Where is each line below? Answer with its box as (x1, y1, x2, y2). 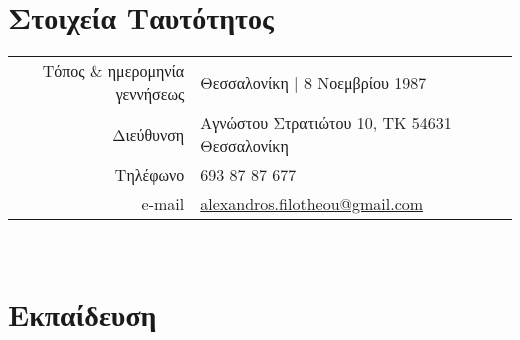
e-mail (141, 192, 185, 216)
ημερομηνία (107, 59, 185, 83)
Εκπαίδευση (8, 293, 157, 334)
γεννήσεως (115, 82, 185, 106)
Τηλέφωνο (114, 163, 185, 187)
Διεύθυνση (112, 122, 185, 146)
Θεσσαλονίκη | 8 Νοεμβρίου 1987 (200, 70, 427, 94)
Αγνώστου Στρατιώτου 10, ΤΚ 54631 (200, 111, 452, 135)
